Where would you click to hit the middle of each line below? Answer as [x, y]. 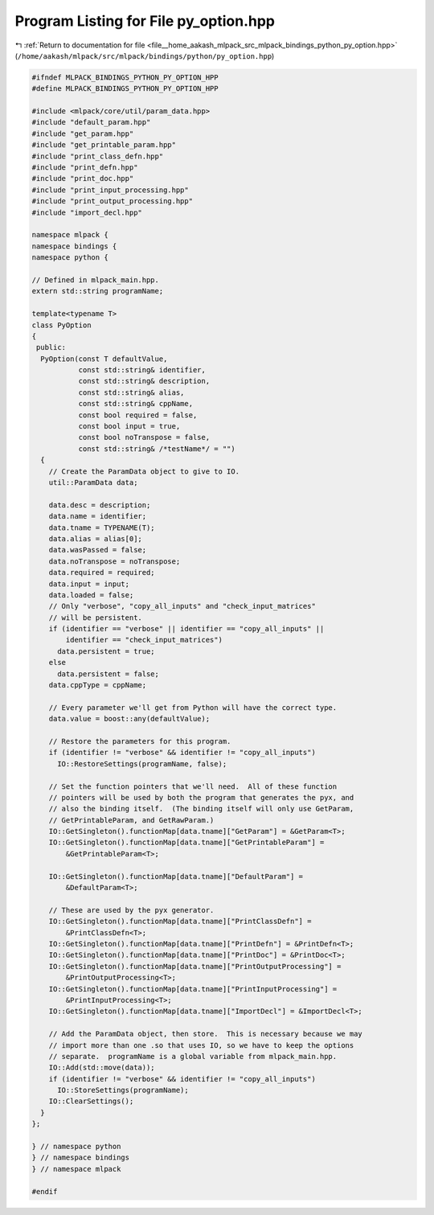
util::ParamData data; [93, 482]
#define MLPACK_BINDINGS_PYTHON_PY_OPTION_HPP [125, 89]
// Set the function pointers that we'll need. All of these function [193, 786]
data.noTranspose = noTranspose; [115, 561]
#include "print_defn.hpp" [85, 168]
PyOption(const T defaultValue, [104, 359]
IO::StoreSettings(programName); [123, 1090]
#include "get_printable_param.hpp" [104, 145]
